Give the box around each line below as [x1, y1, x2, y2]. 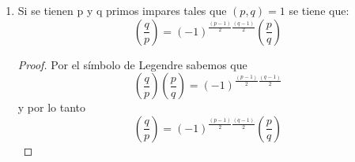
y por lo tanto [17, 99, 86, 116]
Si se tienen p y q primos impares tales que [17, 2, 227, 18]
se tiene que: [289, 2, 349, 18]
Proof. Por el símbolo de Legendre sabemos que [17, 56, 247, 72]
